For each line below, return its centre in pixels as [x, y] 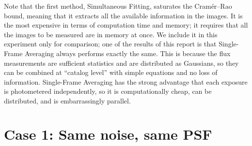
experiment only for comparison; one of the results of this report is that [110, 44]
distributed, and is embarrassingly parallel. [67, 100]
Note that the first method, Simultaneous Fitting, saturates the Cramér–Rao [118, 6]
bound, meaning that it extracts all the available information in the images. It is [123, 15]
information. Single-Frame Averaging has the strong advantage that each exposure [126, 81]
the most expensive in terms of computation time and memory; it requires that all [126, 25]
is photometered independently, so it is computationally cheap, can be [108, 91]
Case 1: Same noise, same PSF [108, 134]
